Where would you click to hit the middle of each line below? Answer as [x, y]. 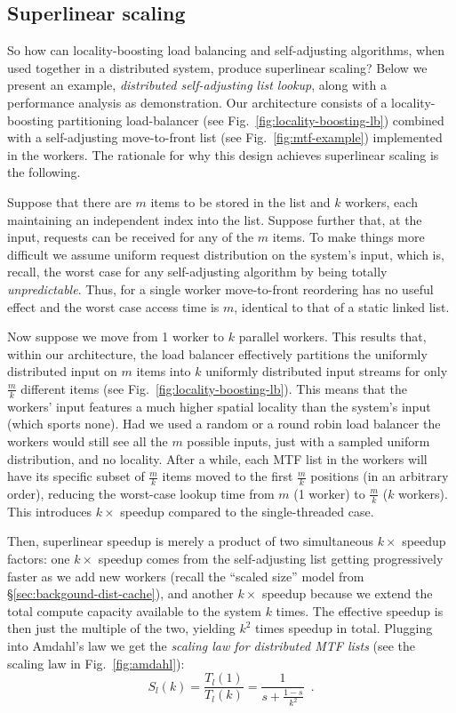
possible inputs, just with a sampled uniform [308, 441]
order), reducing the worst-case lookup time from [141, 493]
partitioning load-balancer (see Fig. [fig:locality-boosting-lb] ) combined [251, 120]
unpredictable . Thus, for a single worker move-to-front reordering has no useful [220, 288]
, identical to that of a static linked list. [342, 306]
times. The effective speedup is [360, 610]
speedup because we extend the [347, 593]
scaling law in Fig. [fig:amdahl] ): [96, 663]
